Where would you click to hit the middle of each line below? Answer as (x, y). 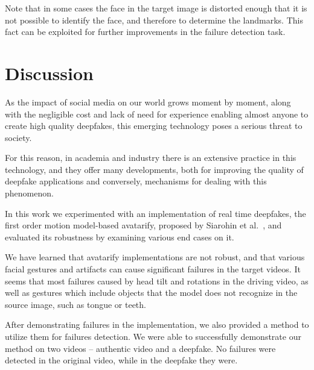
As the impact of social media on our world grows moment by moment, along (148, 102)
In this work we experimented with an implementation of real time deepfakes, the (155, 213)
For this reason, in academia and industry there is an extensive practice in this (151, 158)
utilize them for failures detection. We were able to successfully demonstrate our (153, 336)
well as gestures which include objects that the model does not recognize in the (151, 293)
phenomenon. (29, 193)
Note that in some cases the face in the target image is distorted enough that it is (156, 8)
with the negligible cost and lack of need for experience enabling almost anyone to (157, 114)
